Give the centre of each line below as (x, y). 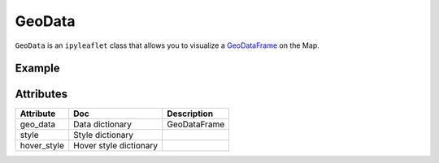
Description (190, 114)
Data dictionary (103, 124)
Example (37, 69)
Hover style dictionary (116, 146)
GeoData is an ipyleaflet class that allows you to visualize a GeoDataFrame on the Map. (167, 45)
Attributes (41, 94)
